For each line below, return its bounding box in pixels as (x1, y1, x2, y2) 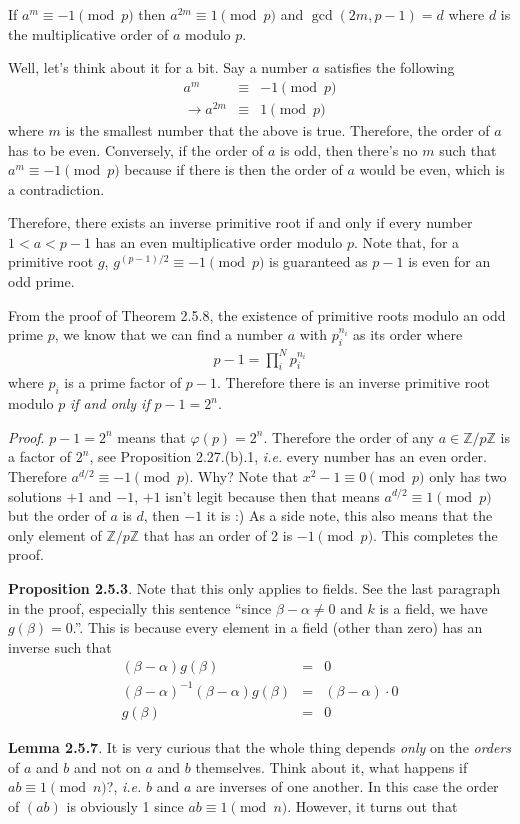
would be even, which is (359, 159, 505, 180)
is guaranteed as (269, 251, 368, 272)
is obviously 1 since (66, 795, 184, 816)
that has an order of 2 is (143, 524, 293, 545)
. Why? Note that (189, 465, 298, 486)
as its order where (353, 324, 463, 345)
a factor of (8, 446, 72, 467)
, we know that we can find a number (54, 324, 284, 345)
